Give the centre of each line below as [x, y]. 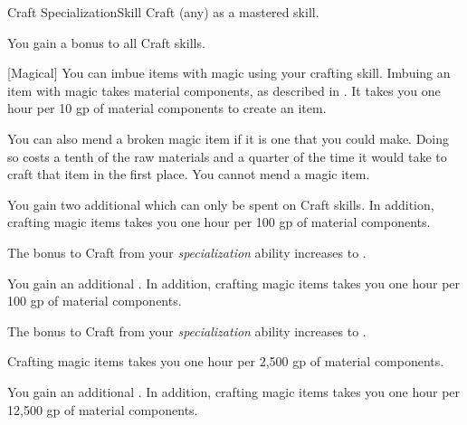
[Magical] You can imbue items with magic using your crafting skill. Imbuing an [229, 73]
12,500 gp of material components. [103, 409]
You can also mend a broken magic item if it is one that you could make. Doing [229, 138]
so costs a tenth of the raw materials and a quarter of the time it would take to [227, 156]
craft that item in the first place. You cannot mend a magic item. [189, 174]
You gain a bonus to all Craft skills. [106, 42]
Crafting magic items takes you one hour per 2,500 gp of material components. [226, 361]
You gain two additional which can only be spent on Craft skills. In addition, [221, 204]
